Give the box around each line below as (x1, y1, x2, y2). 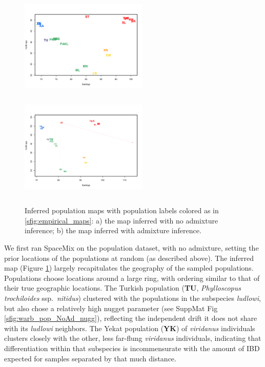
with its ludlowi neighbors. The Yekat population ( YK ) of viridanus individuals (4, 322, 255, 333)
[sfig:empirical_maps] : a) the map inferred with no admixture (25, 215, 218, 226)
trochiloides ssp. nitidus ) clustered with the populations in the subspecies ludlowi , (4, 292, 261, 303)
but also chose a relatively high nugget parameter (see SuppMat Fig (4, 302, 218, 313)
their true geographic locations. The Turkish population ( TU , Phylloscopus (4, 282, 241, 293)
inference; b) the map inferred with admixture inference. (25, 225, 201, 236)
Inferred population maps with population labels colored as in (25, 205, 219, 216)
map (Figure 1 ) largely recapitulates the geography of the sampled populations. (4, 262, 254, 273)
